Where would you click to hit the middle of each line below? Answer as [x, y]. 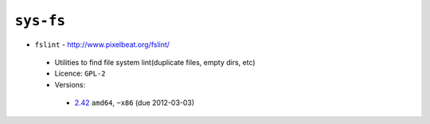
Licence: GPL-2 [80, 74]
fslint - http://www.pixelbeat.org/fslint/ [102, 45]
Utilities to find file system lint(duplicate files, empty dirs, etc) [155, 62]
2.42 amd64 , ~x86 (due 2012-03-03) [135, 103]
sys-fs [40, 21]
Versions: [70, 84]
